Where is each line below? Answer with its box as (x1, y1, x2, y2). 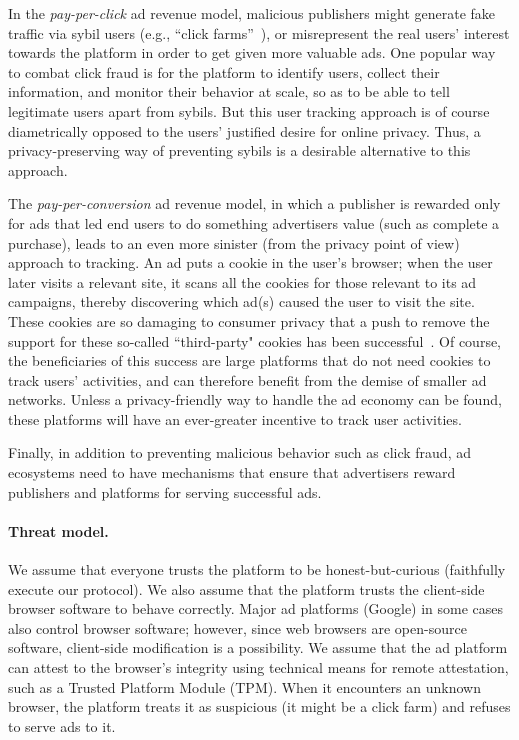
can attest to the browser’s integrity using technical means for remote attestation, (8, 657, 509, 678)
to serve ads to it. (8, 715, 116, 736)
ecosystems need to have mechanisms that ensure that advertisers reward (8, 462, 456, 483)
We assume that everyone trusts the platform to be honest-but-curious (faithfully (8, 559, 506, 580)
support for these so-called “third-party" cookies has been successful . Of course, (8, 330, 502, 351)
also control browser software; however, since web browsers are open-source (8, 617, 467, 638)
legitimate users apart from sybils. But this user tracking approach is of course (8, 100, 490, 121)
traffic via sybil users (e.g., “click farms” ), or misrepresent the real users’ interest (8, 22, 510, 43)
